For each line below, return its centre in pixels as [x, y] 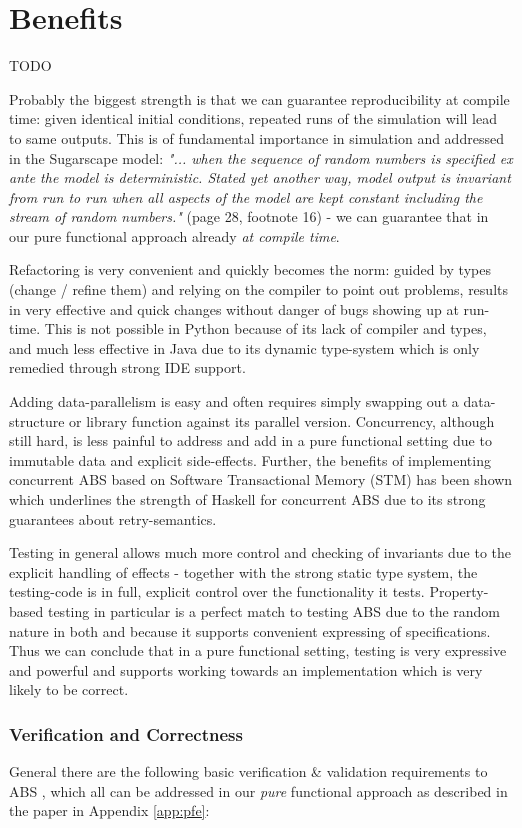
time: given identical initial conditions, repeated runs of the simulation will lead [253, 118]
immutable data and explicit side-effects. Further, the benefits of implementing [250, 459]
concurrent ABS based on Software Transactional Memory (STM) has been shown [261, 479]
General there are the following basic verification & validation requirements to [248, 771]
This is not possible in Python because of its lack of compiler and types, [265, 328]
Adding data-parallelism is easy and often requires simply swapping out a [234, 401]
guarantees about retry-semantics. [113, 518]
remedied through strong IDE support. [127, 367]
